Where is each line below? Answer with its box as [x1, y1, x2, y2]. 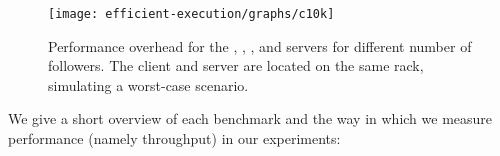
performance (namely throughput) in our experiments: [8, 128, 341, 149]
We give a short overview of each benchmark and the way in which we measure [8, 108, 493, 129]
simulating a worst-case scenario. [48, 74, 249, 95]
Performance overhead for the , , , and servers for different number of [48, 35, 472, 56]
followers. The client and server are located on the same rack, [48, 55, 424, 76]
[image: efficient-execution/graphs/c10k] [48, 7, 335, 21]
